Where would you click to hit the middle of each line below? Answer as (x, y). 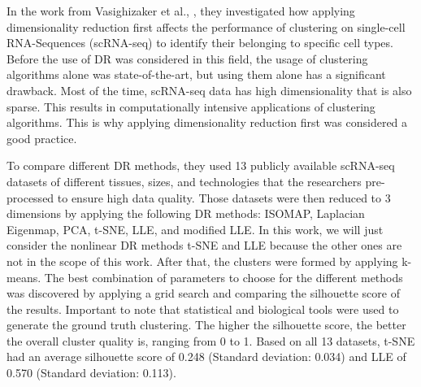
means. (24, 277)
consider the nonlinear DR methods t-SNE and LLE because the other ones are (204, 245)
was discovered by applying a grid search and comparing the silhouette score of (203, 293)
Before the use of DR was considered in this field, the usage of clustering (187, 58)
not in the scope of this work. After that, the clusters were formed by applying (202, 261)
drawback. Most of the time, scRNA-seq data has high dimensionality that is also (209, 90)
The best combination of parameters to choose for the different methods (224, 277)
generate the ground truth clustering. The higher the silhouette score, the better (206, 325)
